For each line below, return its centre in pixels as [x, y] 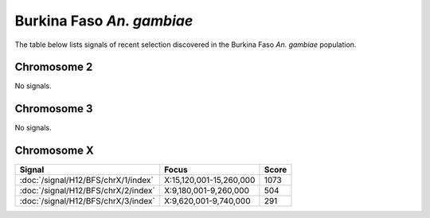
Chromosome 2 [54, 67]
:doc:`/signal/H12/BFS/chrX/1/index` [87, 181]
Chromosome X [55, 151]
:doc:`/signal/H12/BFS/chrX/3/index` [87, 201]
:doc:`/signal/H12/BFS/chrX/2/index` [87, 191]
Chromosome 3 [54, 109]
